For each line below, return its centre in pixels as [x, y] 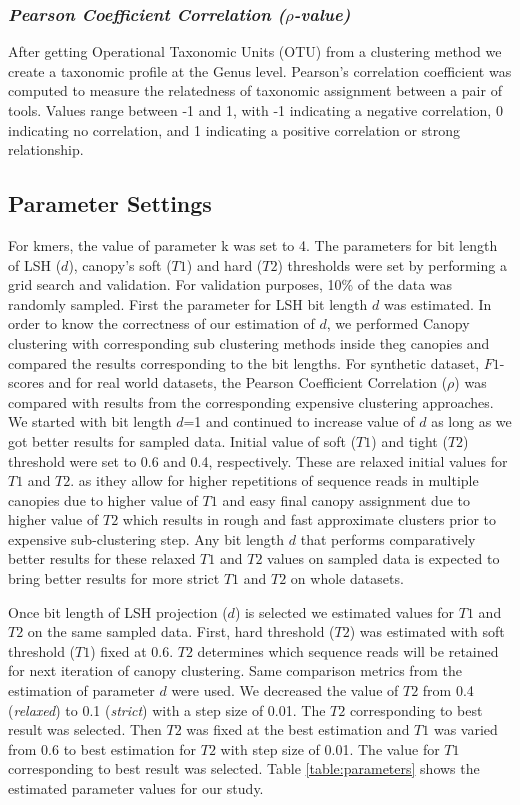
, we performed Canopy [398, 323]
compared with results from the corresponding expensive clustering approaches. [251, 401]
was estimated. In [437, 303]
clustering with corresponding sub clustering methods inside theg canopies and [249, 342]
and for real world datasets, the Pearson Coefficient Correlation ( [248, 382]
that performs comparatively [388, 538]
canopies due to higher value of [103, 499]
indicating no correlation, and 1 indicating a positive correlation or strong [234, 129]
